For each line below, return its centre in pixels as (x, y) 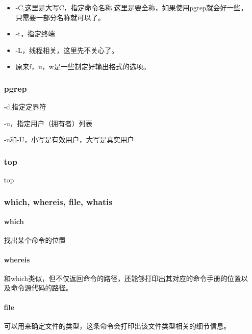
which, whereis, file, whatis (58, 201)
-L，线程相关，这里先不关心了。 (67, 50)
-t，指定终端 (35, 34)
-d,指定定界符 (25, 107)
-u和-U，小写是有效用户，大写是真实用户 (69, 140)
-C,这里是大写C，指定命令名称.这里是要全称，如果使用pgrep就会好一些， (131, 7)
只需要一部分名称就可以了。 (60, 17)
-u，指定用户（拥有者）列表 (48, 123)
